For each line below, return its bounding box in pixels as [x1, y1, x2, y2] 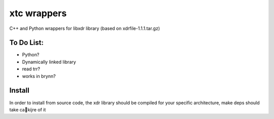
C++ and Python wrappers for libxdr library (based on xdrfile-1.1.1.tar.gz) [9, 25, 160, 31]
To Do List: [9, 38, 44, 47]
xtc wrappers [9, 8, 67, 19]
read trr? [22, 66, 41, 72]
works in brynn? [22, 73, 56, 79]
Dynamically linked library [22, 59, 76, 65]
